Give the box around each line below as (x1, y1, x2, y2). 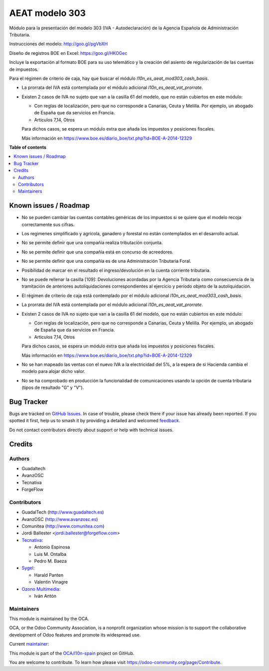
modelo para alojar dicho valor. (21, 368, 86, 374)
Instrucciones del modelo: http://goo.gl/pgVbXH (9, 41, 108, 47)
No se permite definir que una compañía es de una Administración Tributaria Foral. (21, 258, 191, 264)
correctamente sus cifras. (21, 221, 75, 227)
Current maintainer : (9, 641, 49, 647)
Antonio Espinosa (34, 544, 70, 550)
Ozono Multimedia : (21, 586, 61, 592)
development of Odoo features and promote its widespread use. (9, 632, 141, 638)
